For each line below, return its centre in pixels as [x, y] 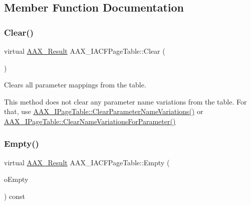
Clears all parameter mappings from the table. [75, 85]
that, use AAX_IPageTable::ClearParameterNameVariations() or [104, 111]
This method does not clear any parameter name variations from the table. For [125, 101]
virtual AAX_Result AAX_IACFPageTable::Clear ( [85, 51]
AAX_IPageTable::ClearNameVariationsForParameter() [90, 121]
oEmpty [16, 179]
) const [15, 196]
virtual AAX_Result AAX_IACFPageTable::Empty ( [87, 162]
